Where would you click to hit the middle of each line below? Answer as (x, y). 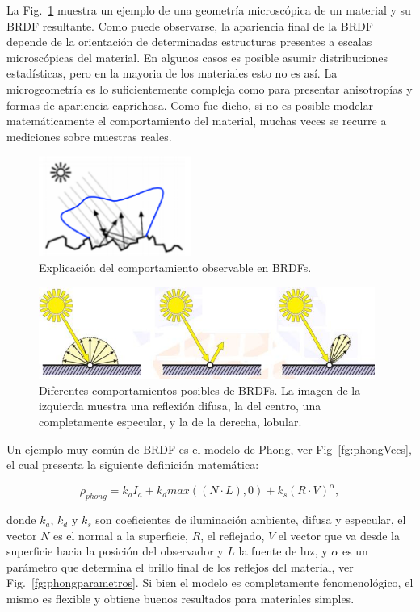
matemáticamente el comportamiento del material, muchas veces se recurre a (197, 121)
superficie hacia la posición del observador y (115, 551)
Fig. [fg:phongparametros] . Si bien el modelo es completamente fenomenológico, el (210, 583)
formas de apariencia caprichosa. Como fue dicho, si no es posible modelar (190, 105)
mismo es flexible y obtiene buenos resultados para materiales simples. (181, 599)
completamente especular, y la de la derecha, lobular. (170, 421)
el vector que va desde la (339, 535)
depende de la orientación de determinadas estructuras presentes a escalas (189, 42)
